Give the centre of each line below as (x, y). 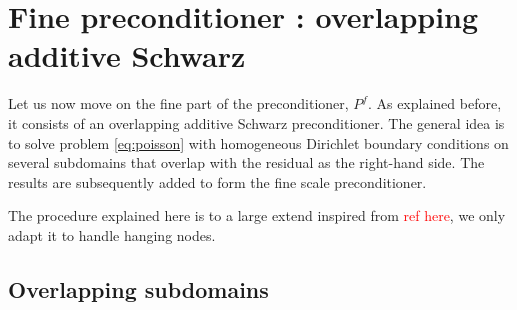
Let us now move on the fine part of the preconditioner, (178, 103)
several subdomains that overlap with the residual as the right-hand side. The (246, 162)
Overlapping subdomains (138, 288)
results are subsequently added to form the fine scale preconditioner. (217, 181)
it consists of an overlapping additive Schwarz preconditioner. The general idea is (256, 122)
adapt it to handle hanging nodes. (112, 234)
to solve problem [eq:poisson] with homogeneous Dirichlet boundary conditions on (258, 142)
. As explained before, (434, 103)
